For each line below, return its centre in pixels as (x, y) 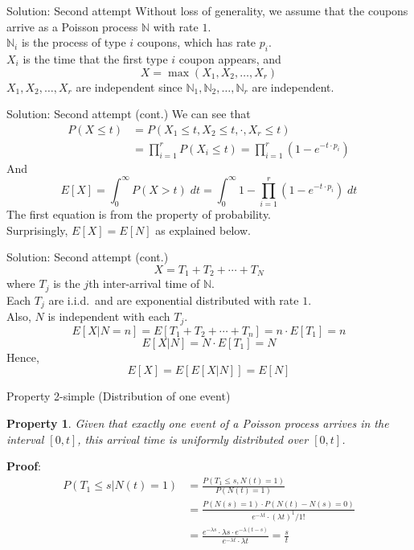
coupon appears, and (230, 58)
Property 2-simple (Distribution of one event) (119, 396)
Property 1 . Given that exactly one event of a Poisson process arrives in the (198, 423)
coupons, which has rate (197, 42)
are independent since (129, 86)
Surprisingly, (37, 230)
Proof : (24, 466)
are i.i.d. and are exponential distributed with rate (174, 300)
